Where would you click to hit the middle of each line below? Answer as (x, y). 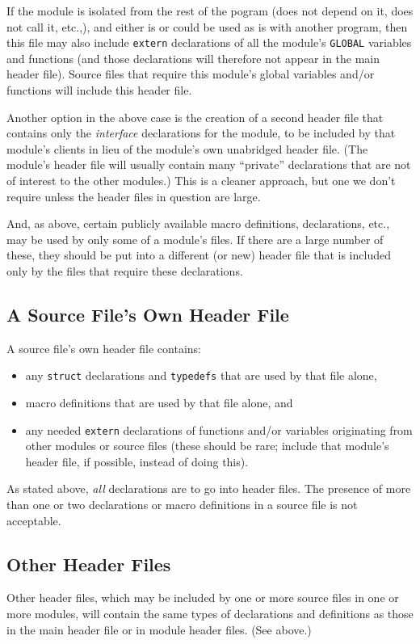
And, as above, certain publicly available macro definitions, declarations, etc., (198, 223)
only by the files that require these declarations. (125, 270)
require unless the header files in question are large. (134, 196)
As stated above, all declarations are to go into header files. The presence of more (209, 488)
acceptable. (34, 520)
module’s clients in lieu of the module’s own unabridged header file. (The (187, 148)
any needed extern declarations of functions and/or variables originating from (219, 429)
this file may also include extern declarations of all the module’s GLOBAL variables (209, 42)
